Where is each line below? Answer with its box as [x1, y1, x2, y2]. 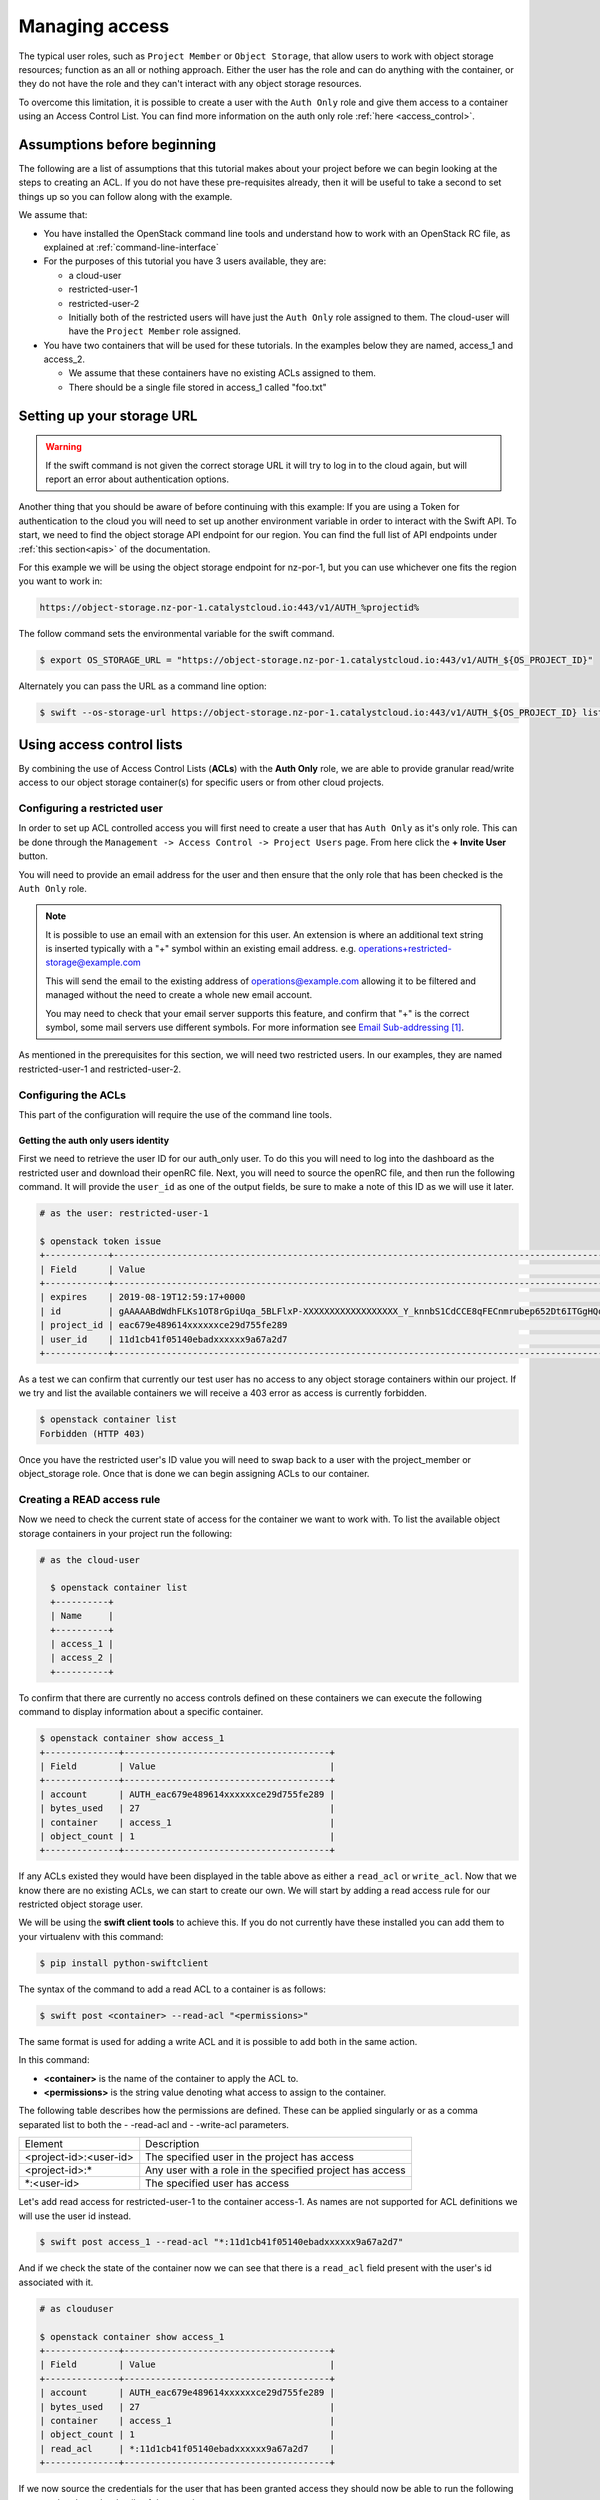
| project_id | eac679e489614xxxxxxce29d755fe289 [39, 1320, 288, 1331]
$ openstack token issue [39, 1235, 162, 1247]
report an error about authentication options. [45, 473, 230, 485]
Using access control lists [18, 736, 184, 753]
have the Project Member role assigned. [68, 325, 242, 337]
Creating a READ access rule [18, 1492, 161, 1506]
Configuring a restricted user [18, 801, 164, 815]
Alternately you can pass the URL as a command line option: [18, 680, 267, 692]
